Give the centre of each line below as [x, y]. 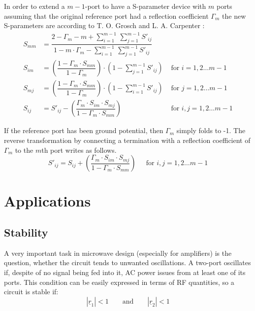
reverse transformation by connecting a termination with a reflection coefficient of [127, 140]
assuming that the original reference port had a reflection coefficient [106, 16]
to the [24, 150]
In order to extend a [34, 6]
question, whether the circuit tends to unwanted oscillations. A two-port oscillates [127, 262]
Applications [48, 201]
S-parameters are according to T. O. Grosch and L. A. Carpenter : [104, 25]
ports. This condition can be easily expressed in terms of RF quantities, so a [119, 282]
